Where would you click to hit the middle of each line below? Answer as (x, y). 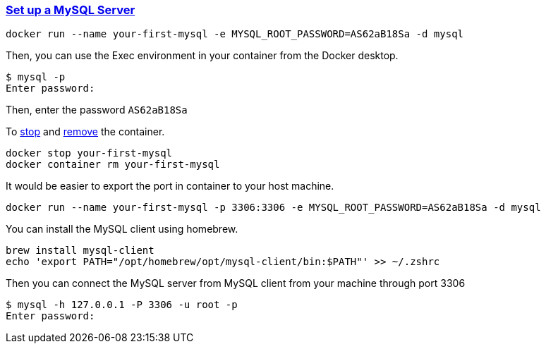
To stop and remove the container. (85, 132)
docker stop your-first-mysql (89, 153)
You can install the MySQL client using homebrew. (122, 229)
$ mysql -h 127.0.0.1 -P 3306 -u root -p (122, 305)
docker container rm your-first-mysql (113, 165)
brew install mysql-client (80, 251)
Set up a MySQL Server (71, 10)
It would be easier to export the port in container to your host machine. (170, 186)
